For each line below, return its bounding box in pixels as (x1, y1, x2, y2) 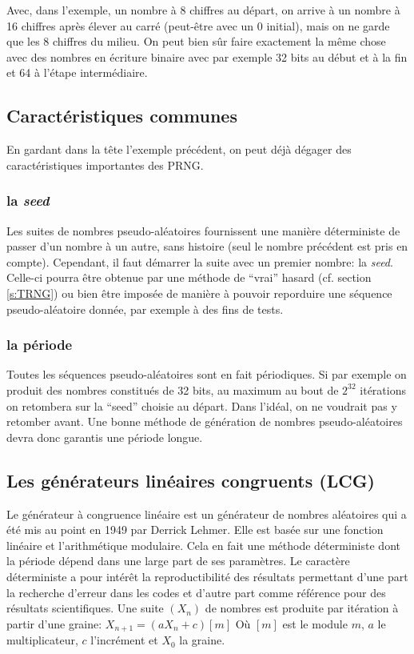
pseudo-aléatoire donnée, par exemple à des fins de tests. (6, 300, 284, 317)
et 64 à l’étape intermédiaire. (6, 64, 148, 81)
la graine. (179, 632, 225, 648)
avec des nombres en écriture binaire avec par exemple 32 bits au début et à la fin (6, 48, 408, 65)
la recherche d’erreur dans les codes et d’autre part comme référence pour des (6, 584, 386, 600)
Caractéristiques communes (6, 103, 237, 128)
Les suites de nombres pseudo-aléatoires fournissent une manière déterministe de (6, 222, 400, 239)
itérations (360, 381, 406, 398)
